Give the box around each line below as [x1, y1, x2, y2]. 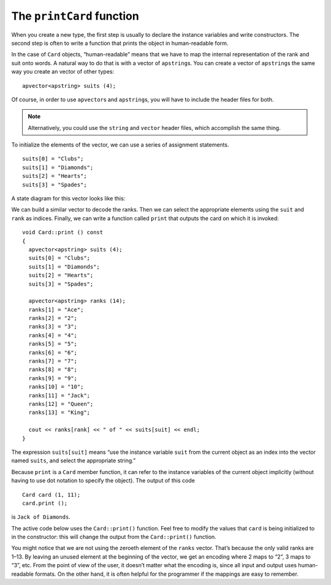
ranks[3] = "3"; [28, 323, 78, 331]
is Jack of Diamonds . [11, 513, 70, 521]
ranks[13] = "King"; [28, 409, 91, 416]
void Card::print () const [22, 229, 104, 236]
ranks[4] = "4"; [28, 332, 78, 338]
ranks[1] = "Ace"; [28, 306, 84, 313]
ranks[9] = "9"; [28, 375, 78, 381]
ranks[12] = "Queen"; [28, 400, 94, 407]
